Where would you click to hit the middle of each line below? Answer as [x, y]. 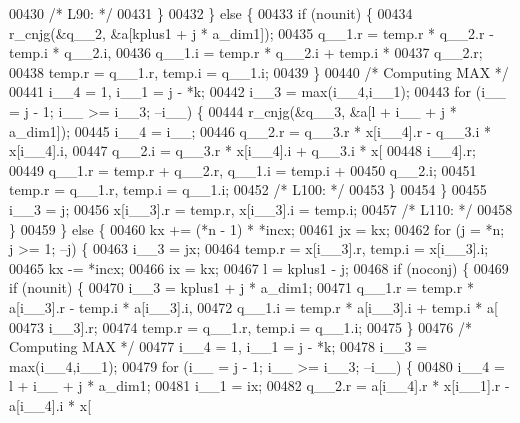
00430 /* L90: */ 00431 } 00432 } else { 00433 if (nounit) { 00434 [211, 13]
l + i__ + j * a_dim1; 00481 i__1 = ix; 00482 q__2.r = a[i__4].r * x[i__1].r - [259, 385]
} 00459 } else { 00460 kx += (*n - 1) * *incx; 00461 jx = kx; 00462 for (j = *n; [257, 228]
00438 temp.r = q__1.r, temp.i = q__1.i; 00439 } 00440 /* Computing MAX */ [259, 71]
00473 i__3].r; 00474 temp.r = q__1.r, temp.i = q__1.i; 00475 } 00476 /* [240, 326]
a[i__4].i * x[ [50, 404]
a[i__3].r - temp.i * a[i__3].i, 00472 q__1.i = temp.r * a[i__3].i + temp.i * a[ [253, 306]
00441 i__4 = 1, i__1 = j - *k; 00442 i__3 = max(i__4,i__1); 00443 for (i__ [258, 91]
